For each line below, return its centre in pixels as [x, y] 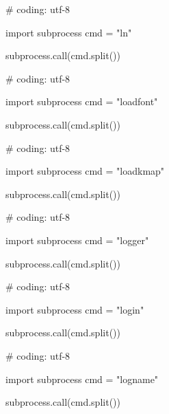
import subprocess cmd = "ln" [69, 32]
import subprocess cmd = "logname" [82, 379]
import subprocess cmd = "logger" [77, 240]
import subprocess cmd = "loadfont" [82, 101]
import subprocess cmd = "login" [75, 309]
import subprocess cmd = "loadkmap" [85, 171]
